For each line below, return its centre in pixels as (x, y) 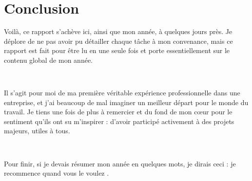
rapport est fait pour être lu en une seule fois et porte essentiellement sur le (117, 50)
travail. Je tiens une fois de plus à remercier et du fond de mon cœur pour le (118, 112)
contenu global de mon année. (48, 60)
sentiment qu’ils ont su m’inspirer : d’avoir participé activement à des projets (119, 121)
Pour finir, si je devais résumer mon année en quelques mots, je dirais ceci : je (120, 163)
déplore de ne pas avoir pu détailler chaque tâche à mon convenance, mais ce (118, 41)
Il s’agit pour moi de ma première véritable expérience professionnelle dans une (122, 93)
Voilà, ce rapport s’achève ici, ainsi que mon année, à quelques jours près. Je (118, 31)
